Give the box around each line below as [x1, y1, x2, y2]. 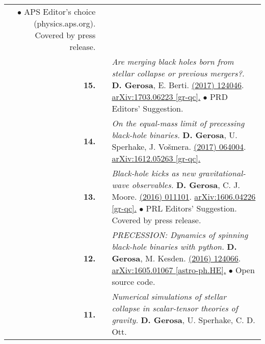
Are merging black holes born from [112, 56, 234, 67]
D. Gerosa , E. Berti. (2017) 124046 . [112, 79, 244, 91]
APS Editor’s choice [24, 6, 96, 17]
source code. [112, 276, 155, 287]
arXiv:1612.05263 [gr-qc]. [112, 152, 201, 164]
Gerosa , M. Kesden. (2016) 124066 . [112, 252, 241, 264]
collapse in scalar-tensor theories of [112, 302, 238, 314]
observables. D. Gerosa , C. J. [131, 179, 240, 191]
